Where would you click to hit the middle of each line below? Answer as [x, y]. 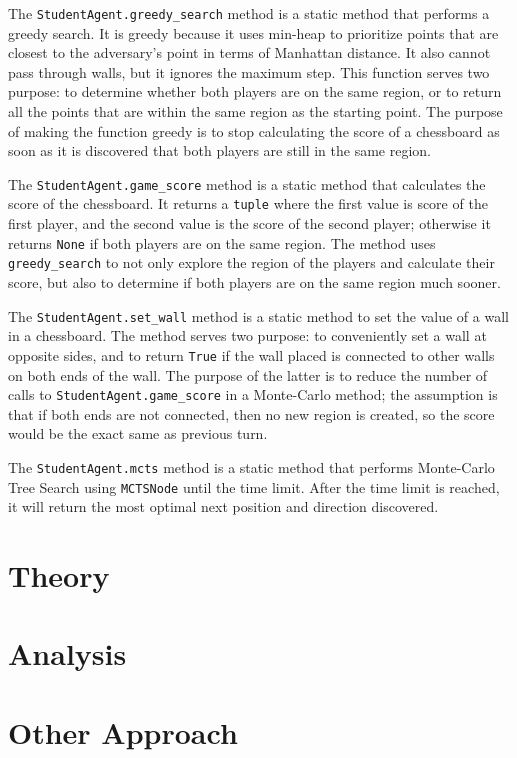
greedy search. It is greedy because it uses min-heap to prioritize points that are [253, 32]
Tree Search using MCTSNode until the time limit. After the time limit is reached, [254, 486]
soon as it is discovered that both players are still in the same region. [219, 150]
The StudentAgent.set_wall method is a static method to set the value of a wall [258, 315]
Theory [59, 575]
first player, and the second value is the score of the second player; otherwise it [249, 223]
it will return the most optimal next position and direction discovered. [223, 506]
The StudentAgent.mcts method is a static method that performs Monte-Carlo [251, 466]
